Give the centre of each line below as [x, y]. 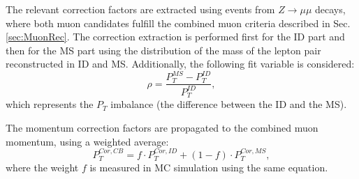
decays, [330, 9]
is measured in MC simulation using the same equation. [209, 168]
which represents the [50, 104]
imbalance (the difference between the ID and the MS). [229, 104]
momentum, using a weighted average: [87, 141]
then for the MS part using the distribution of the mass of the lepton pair [163, 50]
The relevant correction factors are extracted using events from [140, 9]
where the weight [42, 168]
